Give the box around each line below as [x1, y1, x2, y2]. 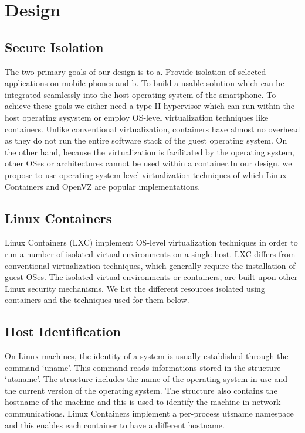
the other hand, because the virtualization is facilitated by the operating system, [5, 145, 294, 158]
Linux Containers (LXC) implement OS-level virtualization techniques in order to [5, 236, 298, 248]
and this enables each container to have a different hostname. [5, 418, 225, 431]
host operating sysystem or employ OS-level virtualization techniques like [5, 111, 269, 123]
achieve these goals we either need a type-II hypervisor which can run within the [5, 100, 294, 112]
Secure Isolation [5, 37, 104, 56]
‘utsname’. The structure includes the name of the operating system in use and [5, 373, 288, 385]
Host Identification [5, 322, 121, 340]
